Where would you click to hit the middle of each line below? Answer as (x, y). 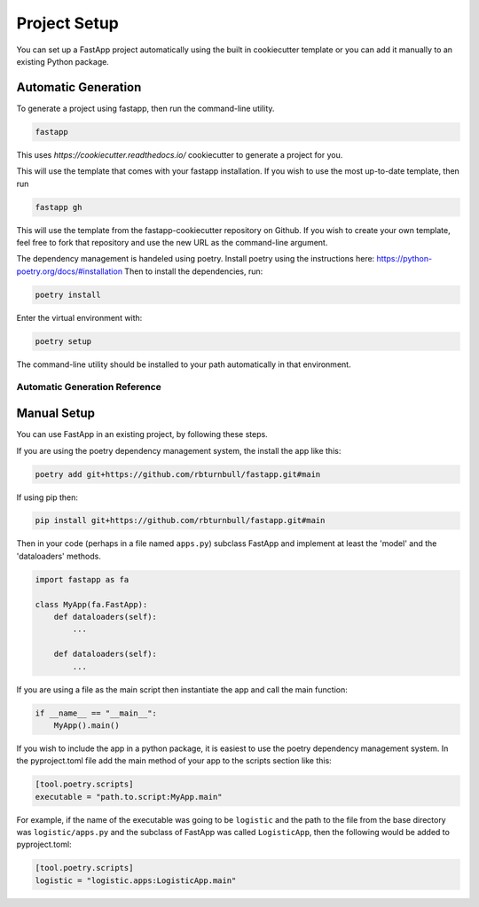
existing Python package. (63, 61)
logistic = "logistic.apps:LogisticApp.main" (136, 880)
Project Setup (68, 23)
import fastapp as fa (82, 579)
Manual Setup (56, 414)
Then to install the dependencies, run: (194, 271)
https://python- (404, 259)
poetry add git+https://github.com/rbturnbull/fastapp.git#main (178, 474)
